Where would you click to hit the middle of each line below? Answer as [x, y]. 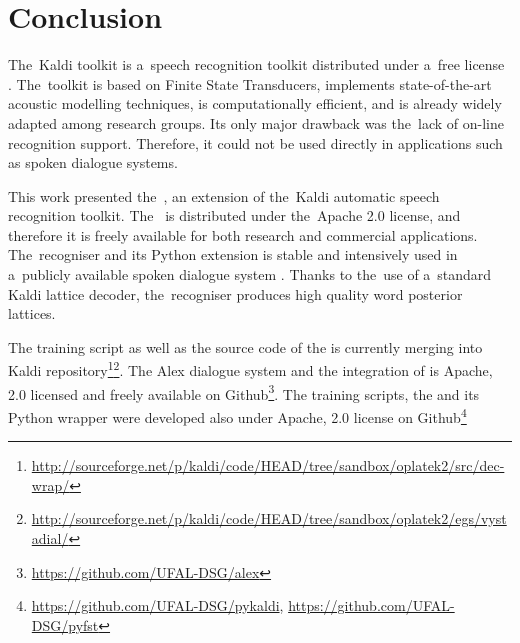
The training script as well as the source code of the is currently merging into [245, 346]
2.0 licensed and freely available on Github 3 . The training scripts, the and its [244, 392]
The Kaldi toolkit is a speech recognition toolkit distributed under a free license [256, 64]
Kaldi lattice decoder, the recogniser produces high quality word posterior [235, 293]
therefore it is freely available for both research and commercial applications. [243, 234]
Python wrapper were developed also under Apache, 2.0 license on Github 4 [237, 415]
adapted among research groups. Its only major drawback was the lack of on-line [256, 122]
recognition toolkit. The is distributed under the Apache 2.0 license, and [234, 215]
